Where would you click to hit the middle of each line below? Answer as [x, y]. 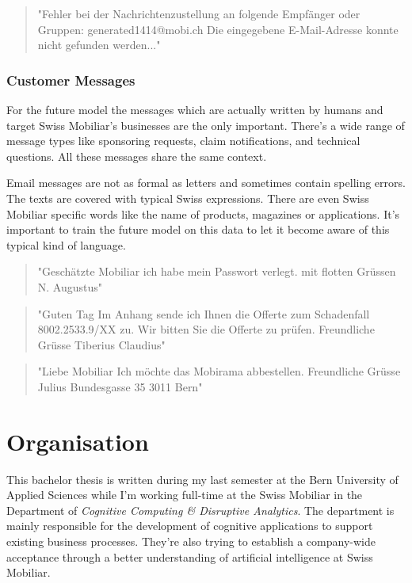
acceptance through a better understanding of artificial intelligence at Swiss [190, 556]
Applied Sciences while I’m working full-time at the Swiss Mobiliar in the [185, 495]
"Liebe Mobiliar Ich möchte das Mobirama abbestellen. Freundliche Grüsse [219, 371]
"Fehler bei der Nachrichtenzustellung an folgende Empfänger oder [199, 13]
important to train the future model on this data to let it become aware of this [198, 229]
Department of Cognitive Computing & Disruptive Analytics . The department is [200, 510]
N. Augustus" [70, 286]
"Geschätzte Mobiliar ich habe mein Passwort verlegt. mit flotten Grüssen [217, 271]
